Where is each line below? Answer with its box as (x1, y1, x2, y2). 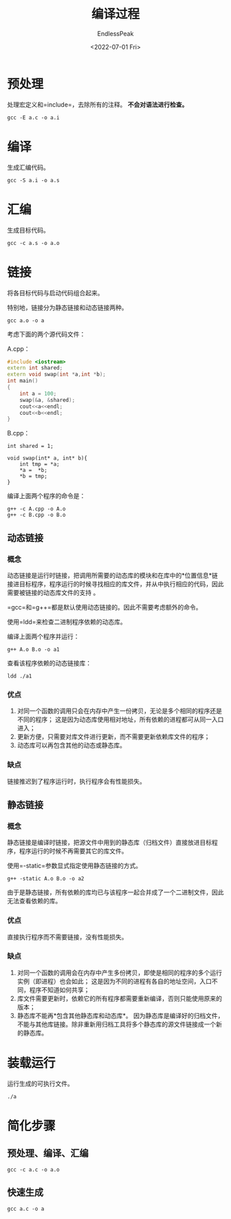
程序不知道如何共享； (29, 985, 90, 994)
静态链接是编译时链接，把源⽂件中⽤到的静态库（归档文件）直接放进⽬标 (7, 839, 212, 847)
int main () (7, 378, 38, 385)
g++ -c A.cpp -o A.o (7, 506, 67, 513)
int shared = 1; (7, 443, 54, 450)
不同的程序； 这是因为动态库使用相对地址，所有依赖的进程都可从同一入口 (16, 715, 224, 724)
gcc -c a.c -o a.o (7, 1166, 60, 1173)
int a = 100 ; (19, 390, 57, 397)
